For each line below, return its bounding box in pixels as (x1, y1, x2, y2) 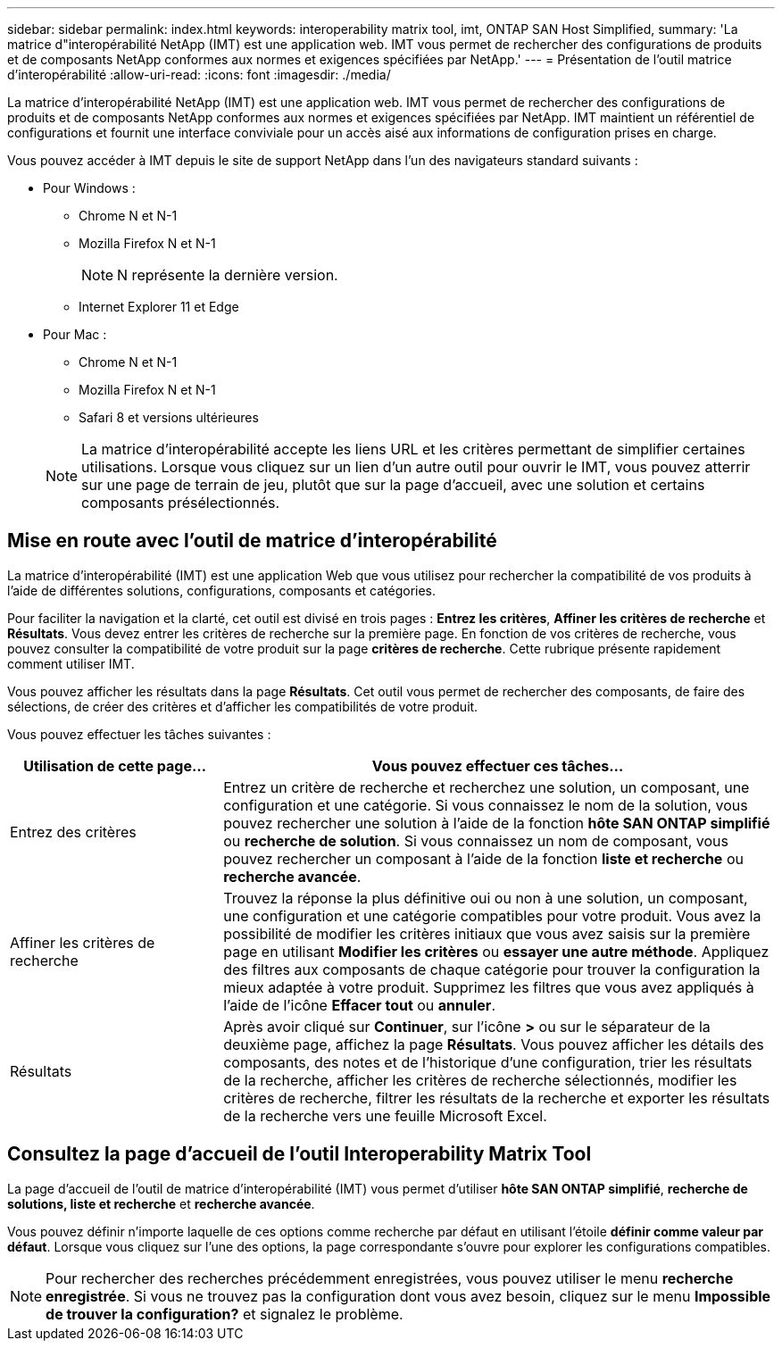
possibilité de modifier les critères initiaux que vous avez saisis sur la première (223, 924, 751, 943)
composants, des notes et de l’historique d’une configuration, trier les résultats (223, 1053, 753, 1071)
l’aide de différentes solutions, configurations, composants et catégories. (7, 582, 437, 598)
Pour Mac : (43, 327, 107, 342)
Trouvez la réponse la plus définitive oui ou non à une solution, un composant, (223, 888, 748, 907)
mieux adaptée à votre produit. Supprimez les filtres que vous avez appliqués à (223, 978, 754, 996)
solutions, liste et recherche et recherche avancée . (7, 1195, 315, 1211)
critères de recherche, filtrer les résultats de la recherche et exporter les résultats (223, 1088, 770, 1107)
